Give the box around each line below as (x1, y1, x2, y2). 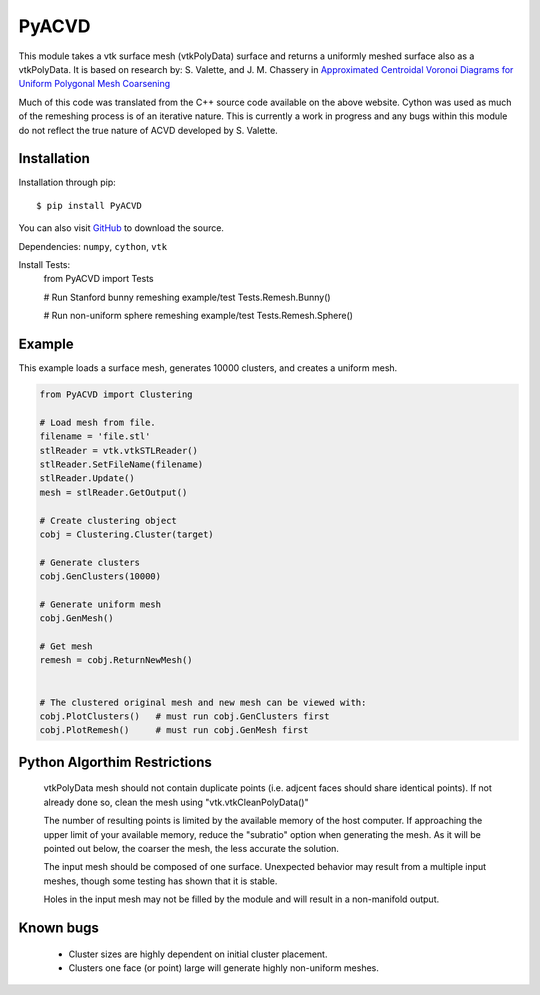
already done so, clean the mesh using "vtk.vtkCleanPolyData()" (43, 796, 309, 808)
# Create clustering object (39, 515, 177, 526)
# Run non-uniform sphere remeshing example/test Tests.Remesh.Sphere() (43, 310, 354, 322)
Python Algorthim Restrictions (18, 753, 212, 770)
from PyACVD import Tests (43, 273, 154, 285)
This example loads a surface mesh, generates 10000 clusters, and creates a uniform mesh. (18, 362, 398, 374)
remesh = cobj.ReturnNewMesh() (39, 655, 194, 666)
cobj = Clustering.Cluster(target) (39, 528, 214, 540)
